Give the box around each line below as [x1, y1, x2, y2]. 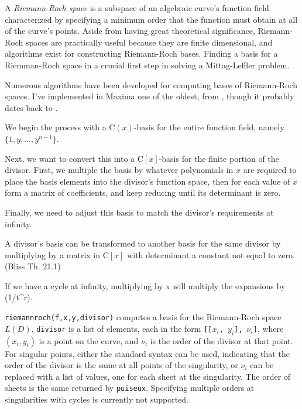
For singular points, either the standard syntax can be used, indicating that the [5, 347, 290, 359]
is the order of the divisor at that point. [150, 334, 293, 346]
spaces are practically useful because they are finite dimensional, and [25, 36, 273, 48]
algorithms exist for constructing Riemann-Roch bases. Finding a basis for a [5, 47, 278, 60]
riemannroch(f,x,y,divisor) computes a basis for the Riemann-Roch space [5, 311, 282, 323]
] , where [253, 322, 284, 334]
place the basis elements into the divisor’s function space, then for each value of [5, 175, 290, 187]
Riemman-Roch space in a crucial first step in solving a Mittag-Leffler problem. [5, 58, 290, 71]
